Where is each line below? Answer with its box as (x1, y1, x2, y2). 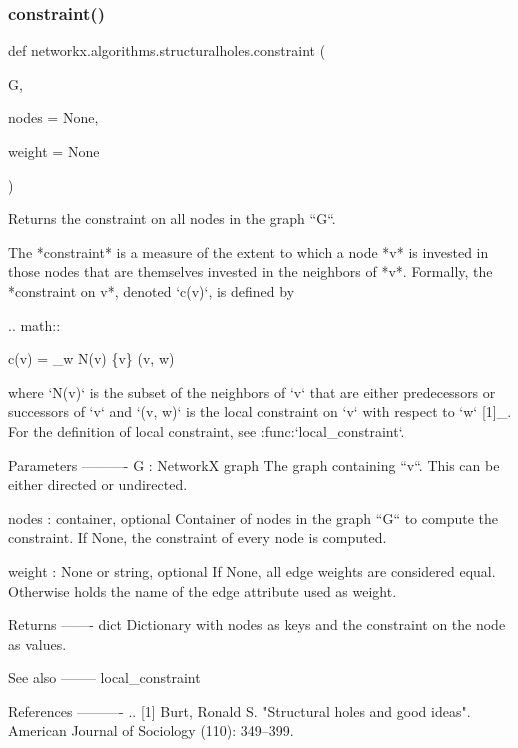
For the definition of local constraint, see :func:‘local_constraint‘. (8, 420, 405, 441)
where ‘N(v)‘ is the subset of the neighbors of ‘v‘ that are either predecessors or (8, 381, 496, 402)
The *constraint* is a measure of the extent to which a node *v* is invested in (8, 241, 489, 262)
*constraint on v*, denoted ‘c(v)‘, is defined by (8, 280, 295, 301)
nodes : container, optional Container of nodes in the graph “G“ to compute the (8, 507, 498, 528)
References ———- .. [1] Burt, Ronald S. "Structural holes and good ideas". (8, 700, 471, 721)
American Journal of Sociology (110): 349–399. (8, 720, 294, 741)
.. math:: (8, 314, 61, 335)
